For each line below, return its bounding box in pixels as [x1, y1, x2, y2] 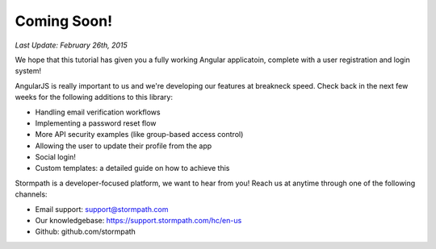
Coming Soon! [15, 12, 113, 30]
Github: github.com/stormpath [35, 226, 136, 237]
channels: [15, 189, 48, 199]
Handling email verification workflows [35, 107, 161, 117]
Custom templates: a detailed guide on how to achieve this [35, 164, 230, 173]
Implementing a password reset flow [35, 118, 157, 128]
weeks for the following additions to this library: [15, 93, 174, 102]
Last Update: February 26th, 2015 [15, 40, 128, 50]
